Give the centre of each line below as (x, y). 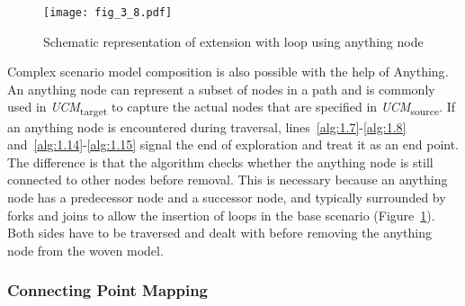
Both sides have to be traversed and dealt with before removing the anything (219, 233)
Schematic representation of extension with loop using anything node (233, 41)
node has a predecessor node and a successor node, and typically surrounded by (227, 197)
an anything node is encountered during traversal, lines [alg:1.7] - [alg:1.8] (207, 126)
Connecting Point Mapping (108, 290)
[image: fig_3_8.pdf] (108, 13)
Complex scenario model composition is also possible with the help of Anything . (228, 72)
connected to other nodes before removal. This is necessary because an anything (228, 180)
